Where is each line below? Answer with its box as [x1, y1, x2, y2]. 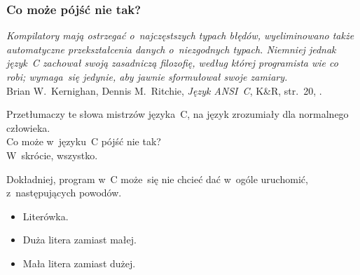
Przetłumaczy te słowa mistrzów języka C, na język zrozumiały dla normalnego [6, 107, 349, 121]
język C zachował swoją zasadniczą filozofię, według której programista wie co [6, 55, 338, 70]
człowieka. [6, 120, 50, 135]
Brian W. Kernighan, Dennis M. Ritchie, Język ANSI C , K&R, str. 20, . [6, 83, 322, 98]
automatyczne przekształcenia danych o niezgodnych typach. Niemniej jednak [6, 41, 336, 56]
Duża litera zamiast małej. [22, 232, 137, 247]
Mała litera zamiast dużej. [22, 255, 136, 270]
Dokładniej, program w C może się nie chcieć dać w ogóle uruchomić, [6, 171, 308, 186]
